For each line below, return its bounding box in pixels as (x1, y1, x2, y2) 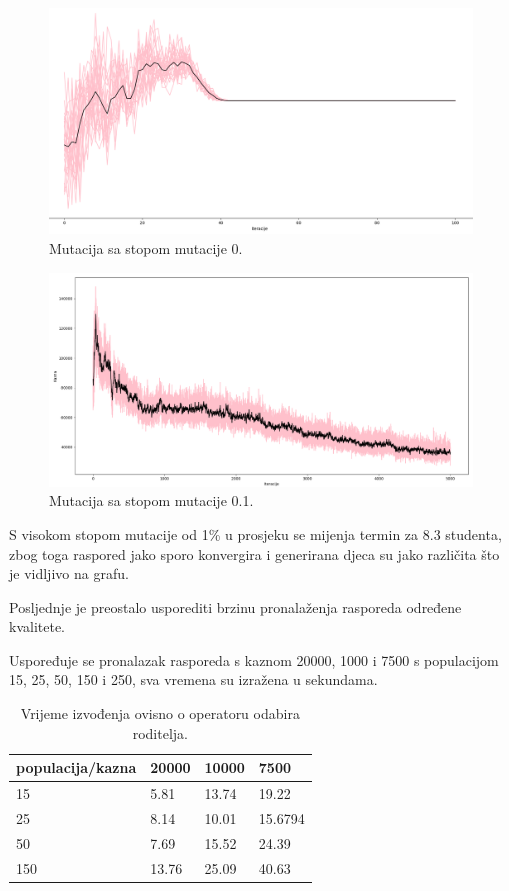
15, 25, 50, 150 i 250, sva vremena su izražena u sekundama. (9, 669, 378, 690)
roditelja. (132, 722, 188, 743)
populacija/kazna (16, 757, 137, 778)
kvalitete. (9, 616, 65, 637)
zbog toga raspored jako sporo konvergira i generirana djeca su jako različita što (9, 543, 500, 564)
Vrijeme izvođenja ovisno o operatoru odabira (20, 703, 300, 724)
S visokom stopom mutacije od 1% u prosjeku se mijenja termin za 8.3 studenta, (9, 523, 502, 544)
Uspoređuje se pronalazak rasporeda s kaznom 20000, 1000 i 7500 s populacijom (9, 649, 499, 670)
